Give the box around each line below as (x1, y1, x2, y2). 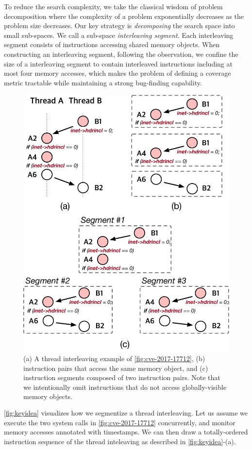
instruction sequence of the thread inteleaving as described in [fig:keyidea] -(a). (4, 436, 236, 446)
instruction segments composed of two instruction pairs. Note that (23, 372, 220, 383)
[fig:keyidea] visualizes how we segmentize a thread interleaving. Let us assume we (4, 408, 248, 418)
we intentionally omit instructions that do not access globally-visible (23, 382, 227, 392)
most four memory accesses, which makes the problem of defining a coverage (4, 68, 231, 78)
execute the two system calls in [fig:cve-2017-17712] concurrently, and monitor (4, 417, 235, 427)
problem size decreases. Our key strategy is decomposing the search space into (4, 20, 235, 31)
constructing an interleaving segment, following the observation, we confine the (4, 49, 238, 59)
